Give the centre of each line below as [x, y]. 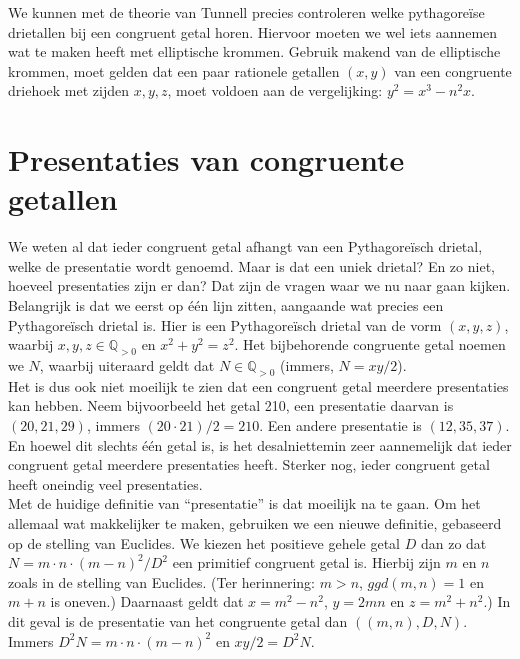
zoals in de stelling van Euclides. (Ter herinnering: [162, 581]
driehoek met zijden [68, 90]
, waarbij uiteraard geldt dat [127, 365]
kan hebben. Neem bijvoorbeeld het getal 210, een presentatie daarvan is [231, 405]
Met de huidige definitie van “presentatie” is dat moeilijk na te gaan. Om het [244, 503]
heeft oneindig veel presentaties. [105, 483]
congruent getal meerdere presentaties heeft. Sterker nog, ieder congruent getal [249, 464]
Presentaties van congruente [206, 159]
